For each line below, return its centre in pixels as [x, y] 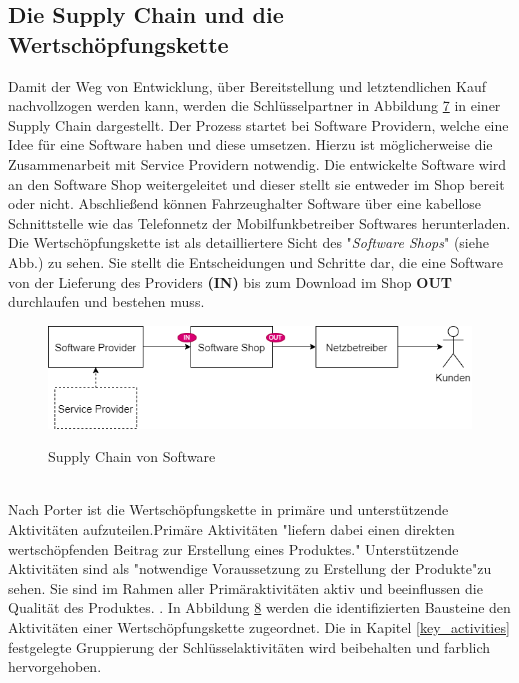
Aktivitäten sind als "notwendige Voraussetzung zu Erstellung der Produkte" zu [250, 568]
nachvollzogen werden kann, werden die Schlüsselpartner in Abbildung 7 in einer [254, 105]
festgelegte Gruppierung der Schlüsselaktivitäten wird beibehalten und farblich [249, 646]
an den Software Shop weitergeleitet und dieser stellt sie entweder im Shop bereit [256, 183]
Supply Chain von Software [132, 456]
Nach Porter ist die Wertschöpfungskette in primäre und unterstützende [228, 509]
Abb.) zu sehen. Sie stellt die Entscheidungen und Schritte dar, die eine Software [255, 261]
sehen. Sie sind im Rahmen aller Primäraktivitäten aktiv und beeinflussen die [245, 587]
